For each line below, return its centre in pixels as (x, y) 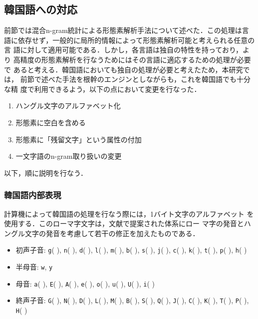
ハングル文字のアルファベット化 (68, 106)
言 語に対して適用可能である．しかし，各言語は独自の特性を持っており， (123, 50)
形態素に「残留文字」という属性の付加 (79, 139)
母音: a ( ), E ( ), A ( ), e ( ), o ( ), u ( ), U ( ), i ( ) (85, 283)
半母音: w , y (34, 266)
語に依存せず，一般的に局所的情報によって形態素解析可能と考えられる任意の (129, 40)
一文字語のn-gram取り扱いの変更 (69, 156)
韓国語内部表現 (33, 195)
